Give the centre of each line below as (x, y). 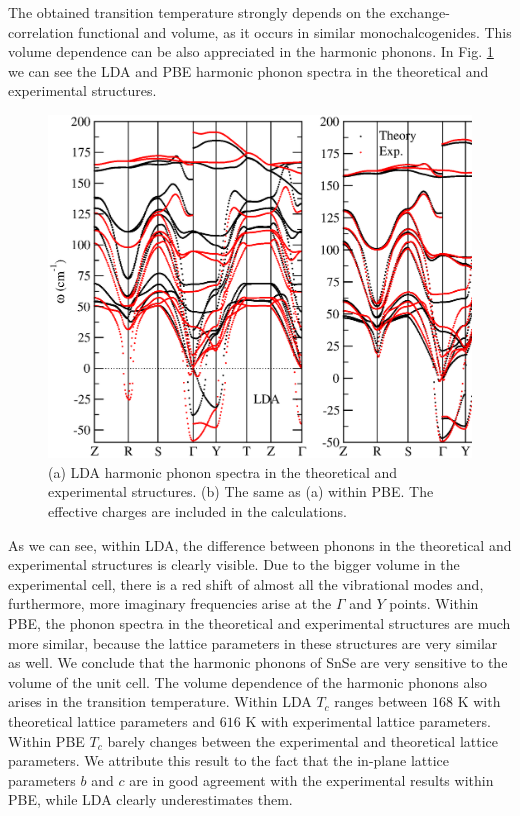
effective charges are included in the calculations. (197, 511)
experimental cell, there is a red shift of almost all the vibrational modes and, (246, 583)
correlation (41, 31)
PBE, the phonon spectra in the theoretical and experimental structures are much (259, 622)
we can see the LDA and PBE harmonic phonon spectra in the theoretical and (248, 70)
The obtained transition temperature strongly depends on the (197, 12)
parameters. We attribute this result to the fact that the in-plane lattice (228, 760)
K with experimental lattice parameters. (368, 720)
